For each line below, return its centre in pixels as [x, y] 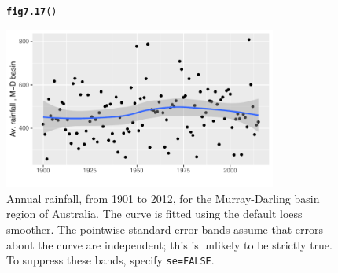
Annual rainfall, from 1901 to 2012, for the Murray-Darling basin [163, 198]
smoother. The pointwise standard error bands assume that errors [165, 229]
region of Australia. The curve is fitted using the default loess [154, 214]
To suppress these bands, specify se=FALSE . [110, 260]
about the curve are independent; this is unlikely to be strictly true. [169, 244]
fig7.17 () [32, 12]
